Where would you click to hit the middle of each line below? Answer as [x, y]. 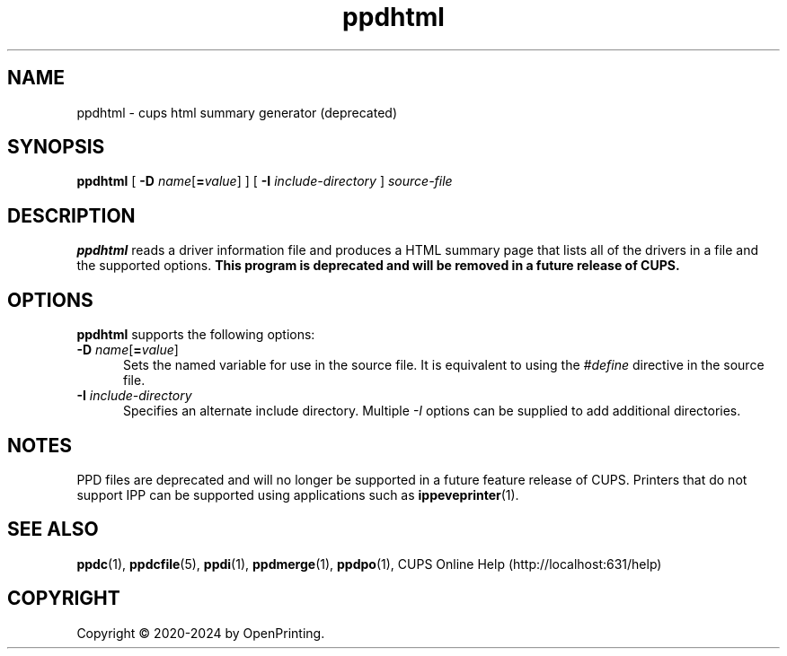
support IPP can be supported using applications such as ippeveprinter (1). [298, 494]
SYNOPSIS [56, 147]
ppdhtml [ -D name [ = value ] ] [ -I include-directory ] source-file [265, 181]
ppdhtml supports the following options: [196, 335]
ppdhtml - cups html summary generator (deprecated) [237, 112]
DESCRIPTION [71, 215]
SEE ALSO [53, 529]
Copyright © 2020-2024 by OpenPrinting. [201, 633]
